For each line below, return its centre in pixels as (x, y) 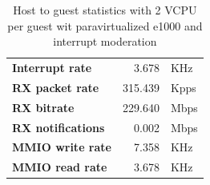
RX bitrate (43, 107)
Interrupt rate (52, 68)
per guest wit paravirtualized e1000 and (105, 25)
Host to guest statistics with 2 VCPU (105, 10)
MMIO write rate (62, 147)
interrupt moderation (105, 41)
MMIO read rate (60, 167)
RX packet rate (56, 87)
